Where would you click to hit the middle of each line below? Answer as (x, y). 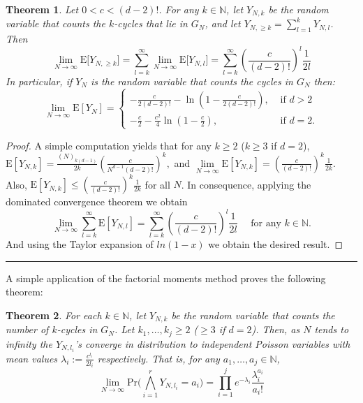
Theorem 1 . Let (42, 9)
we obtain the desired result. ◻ (276, 243)
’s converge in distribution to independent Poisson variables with (213, 343)
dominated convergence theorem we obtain (97, 201)
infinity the (29, 343)
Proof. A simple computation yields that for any (109, 145)
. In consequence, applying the (246, 184)
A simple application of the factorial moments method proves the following (166, 278)
